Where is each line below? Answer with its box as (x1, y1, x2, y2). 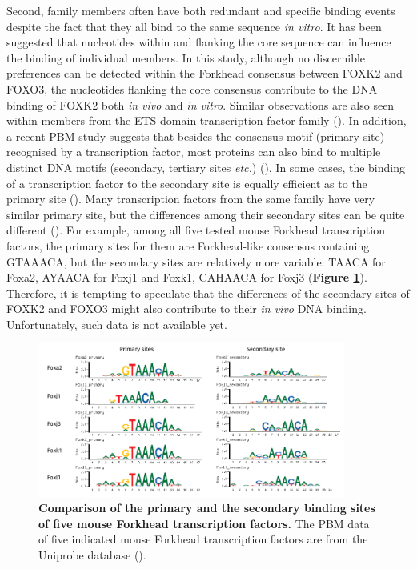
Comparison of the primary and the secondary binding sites (38, 499, 375, 516)
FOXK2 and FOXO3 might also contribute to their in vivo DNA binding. (6, 300, 367, 317)
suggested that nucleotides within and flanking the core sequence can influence (6, 34, 391, 50)
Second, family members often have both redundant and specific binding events (6, 2, 395, 18)
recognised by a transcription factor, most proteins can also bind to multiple (6, 143, 381, 160)
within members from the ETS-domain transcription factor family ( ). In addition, (6, 112, 407, 129)
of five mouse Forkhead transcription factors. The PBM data (38, 515, 370, 531)
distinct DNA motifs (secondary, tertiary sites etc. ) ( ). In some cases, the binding (6, 158, 405, 175)
